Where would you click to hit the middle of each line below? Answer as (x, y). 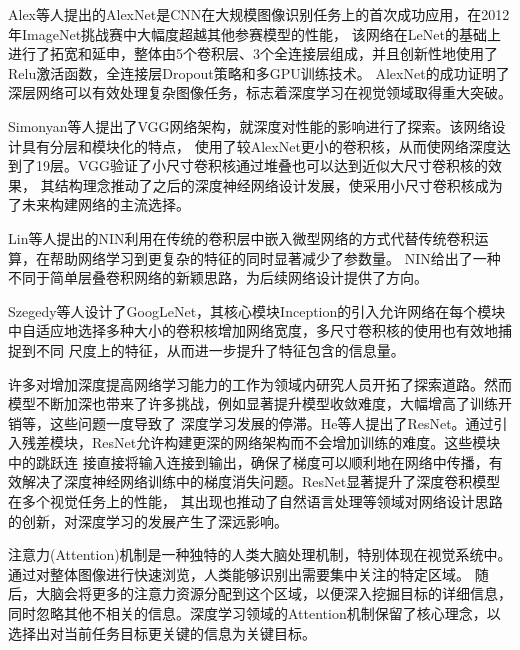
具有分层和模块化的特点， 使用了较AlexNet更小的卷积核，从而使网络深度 (259, 145)
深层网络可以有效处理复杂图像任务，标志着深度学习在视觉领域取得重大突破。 (260, 92)
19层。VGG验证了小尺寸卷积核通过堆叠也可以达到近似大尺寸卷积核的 (262, 165)
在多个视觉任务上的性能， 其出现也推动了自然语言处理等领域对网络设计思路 (255, 501)
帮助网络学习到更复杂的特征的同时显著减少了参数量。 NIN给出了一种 (275, 257)
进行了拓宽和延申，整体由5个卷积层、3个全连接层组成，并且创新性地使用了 (253, 53)
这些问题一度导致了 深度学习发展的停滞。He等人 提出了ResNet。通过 (271, 422)
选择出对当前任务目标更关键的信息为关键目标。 (162, 632)
